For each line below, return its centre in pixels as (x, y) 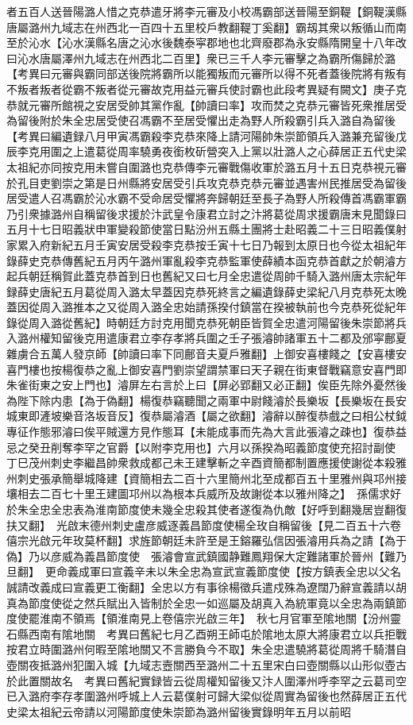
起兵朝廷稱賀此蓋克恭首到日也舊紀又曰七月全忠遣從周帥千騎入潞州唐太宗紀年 (206, 276)
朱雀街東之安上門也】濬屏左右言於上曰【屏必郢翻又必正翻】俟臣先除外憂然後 (206, 385)
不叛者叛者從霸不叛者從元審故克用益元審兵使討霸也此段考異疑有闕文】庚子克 (206, 89)
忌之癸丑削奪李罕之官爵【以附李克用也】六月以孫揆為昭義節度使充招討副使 (201, 447)
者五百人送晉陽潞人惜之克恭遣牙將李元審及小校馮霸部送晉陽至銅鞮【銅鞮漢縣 (206, 11)
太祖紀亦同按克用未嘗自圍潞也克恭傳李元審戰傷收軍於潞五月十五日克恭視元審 (206, 166)
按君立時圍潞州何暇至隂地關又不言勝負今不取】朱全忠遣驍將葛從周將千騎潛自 (206, 649)
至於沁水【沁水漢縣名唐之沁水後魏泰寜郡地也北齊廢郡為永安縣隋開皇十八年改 (206, 42)
